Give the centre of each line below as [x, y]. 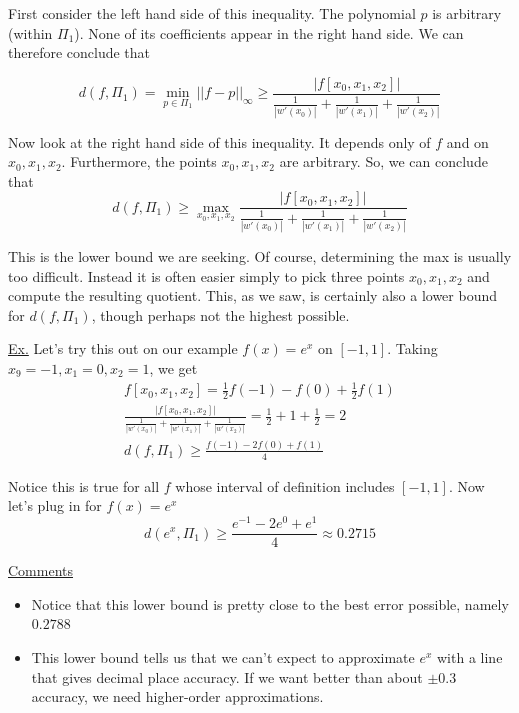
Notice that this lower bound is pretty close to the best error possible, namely [270, 603]
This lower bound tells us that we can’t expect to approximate [223, 656]
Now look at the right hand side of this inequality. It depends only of [219, 141]
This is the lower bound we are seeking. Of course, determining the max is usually [260, 256]
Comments [41, 570]
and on [467, 141]
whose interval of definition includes [285, 485]
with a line [470, 656]
